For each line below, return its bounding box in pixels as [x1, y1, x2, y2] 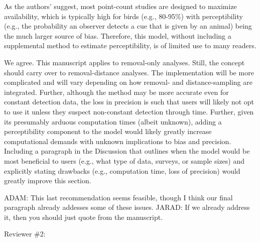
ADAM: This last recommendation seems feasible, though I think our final [4, 192, 233, 202]
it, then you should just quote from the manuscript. [4, 211, 163, 222]
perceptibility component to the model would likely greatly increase [4, 126, 212, 137]
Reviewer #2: [4, 228, 46, 239]
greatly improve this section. [4, 175, 91, 186]
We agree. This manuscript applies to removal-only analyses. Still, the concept [4, 57, 245, 67]
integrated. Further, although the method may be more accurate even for [4, 86, 229, 97]
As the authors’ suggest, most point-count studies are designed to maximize [4, 1, 237, 11]
